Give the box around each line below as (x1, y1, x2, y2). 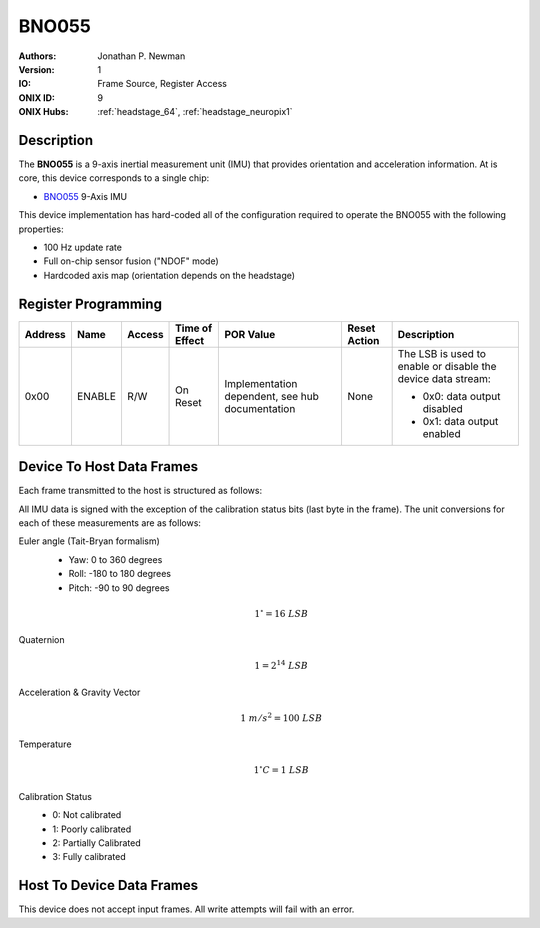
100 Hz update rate (43, 241, 122, 253)
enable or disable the (397, 359, 497, 373)
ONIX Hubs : (18, 106, 69, 118)
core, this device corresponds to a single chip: (18, 172, 210, 184)
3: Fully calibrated (52, 851, 127, 863)
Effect (175, 333, 205, 347)
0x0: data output (422, 389, 501, 403)
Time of (175, 321, 213, 335)
